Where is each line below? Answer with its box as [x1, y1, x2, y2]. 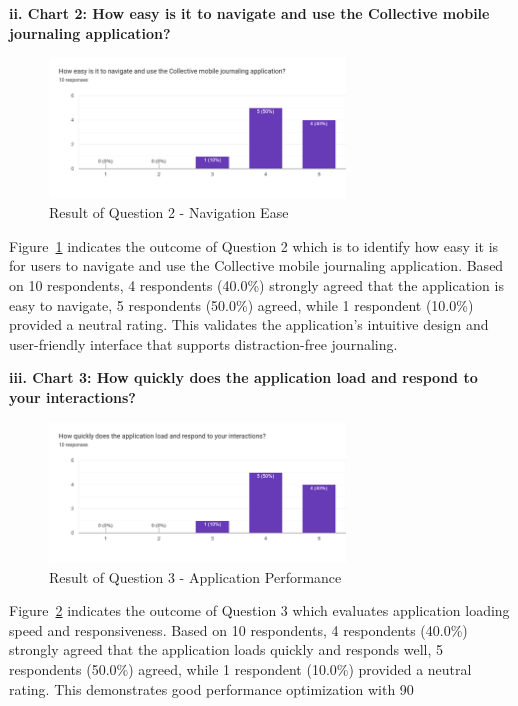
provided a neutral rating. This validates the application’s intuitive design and [9, 314, 489, 335]
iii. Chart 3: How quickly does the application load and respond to [9, 367, 478, 388]
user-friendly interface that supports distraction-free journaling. [9, 333, 398, 354]
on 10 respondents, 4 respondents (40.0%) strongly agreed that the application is [9, 275, 504, 296]
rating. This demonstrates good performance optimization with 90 [9, 678, 414, 699]
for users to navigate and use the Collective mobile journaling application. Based [9, 255, 504, 276]
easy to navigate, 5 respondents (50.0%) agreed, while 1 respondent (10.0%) [9, 294, 474, 315]
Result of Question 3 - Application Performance [49, 566, 342, 587]
